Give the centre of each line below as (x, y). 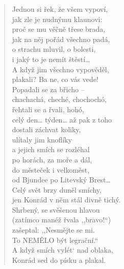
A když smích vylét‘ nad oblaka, (63, 250)
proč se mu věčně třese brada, (59, 29)
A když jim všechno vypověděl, (60, 69)
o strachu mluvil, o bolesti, (54, 49)
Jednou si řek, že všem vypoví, (60, 9)
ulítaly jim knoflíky (42, 139)
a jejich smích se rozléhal (51, 149)
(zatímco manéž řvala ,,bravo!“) (61, 220)
